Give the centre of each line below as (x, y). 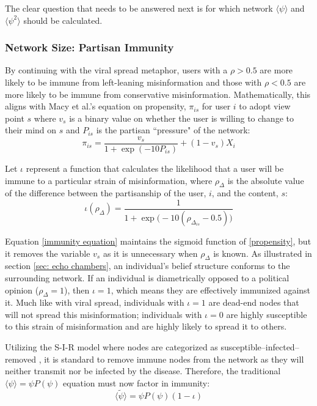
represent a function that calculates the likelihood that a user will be (155, 168)
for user (216, 106)
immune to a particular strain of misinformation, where (109, 180)
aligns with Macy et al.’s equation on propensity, (96, 106)
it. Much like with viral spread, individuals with (95, 302)
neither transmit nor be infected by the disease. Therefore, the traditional (143, 371)
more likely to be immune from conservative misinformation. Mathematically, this (158, 94)
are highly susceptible (267, 314)
